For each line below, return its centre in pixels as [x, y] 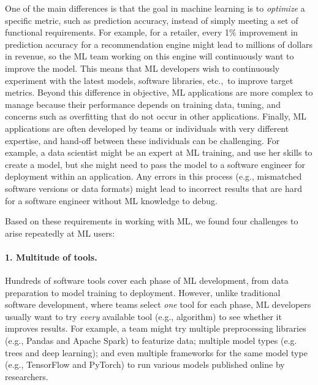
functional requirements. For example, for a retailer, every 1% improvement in [152, 32]
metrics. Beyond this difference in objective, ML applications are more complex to [159, 92]
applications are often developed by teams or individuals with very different [147, 128]
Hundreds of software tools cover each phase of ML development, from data [147, 280]
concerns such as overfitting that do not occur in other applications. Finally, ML [156, 116]
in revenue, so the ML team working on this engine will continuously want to [150, 56]
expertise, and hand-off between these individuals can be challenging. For [142, 140]
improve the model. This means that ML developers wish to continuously [142, 68]
